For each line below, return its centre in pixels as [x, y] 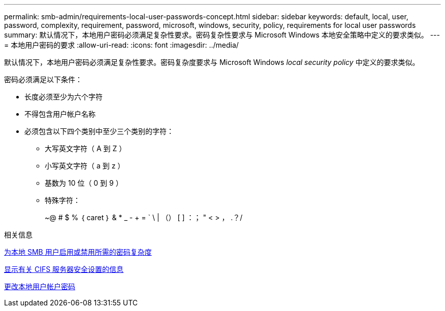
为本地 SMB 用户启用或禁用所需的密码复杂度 [78, 252]
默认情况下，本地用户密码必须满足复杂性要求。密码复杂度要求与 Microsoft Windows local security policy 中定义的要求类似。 [212, 62]
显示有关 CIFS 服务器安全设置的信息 [64, 269]
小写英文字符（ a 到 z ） [85, 166]
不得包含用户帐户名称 [60, 114]
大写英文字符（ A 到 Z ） [86, 148]
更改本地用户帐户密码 [40, 286]
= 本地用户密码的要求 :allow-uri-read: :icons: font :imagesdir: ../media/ [121, 45]
